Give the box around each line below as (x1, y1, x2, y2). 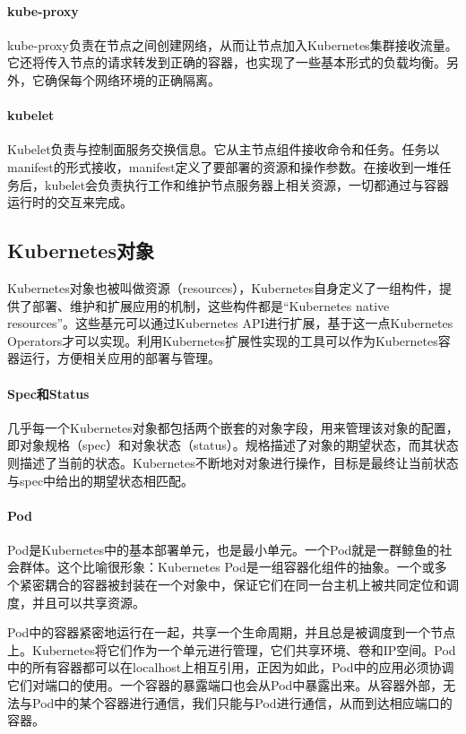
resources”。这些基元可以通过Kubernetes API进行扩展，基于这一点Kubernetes (7, 314, 453, 332)
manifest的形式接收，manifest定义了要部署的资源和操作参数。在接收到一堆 (7, 157, 439, 176)
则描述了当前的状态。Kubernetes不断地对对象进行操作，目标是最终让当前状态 (7, 453, 459, 471)
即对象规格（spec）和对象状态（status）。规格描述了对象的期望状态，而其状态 (7, 436, 459, 454)
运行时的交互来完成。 (7, 193, 133, 212)
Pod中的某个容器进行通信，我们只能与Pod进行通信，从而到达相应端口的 (31, 693, 453, 712)
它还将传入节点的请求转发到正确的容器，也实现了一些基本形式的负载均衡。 (7, 53, 446, 72)
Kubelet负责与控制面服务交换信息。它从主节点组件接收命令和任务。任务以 (7, 140, 440, 159)
